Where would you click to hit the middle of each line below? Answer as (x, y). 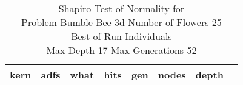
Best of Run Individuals (121, 36)
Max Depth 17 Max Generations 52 (121, 50)
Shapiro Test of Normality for (121, 8)
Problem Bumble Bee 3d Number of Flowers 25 (121, 22)
